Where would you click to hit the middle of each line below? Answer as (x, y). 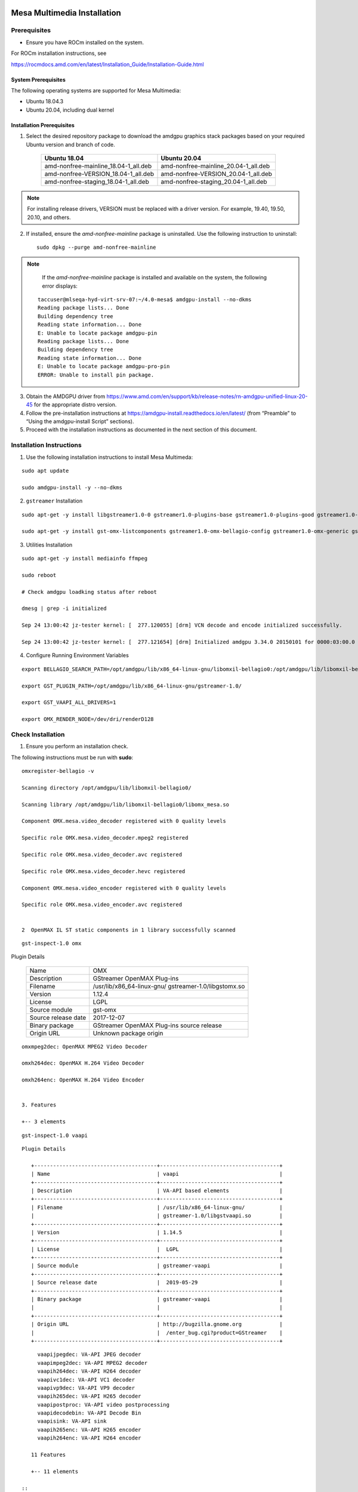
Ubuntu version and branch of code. (71, 144)
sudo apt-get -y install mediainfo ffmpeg (85, 559)
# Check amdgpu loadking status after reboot (89, 592)
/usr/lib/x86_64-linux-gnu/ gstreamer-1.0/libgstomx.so (169, 986)
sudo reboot (39, 575)
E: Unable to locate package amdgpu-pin (98, 333)
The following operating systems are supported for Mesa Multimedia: (96, 90)
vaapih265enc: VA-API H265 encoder (89, 1430)
